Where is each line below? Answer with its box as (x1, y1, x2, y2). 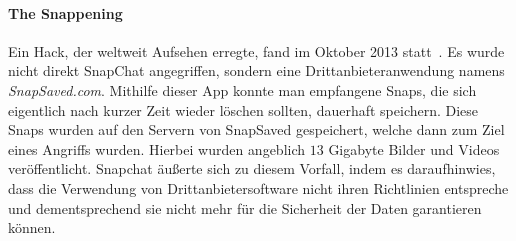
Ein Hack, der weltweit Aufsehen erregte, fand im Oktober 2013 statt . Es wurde (8, 40, 505, 61)
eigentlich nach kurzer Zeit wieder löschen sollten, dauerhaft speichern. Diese (8, 99, 479, 120)
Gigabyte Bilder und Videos (328, 138, 500, 159)
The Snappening (8, 2, 123, 23)
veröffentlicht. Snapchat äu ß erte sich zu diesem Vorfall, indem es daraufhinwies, (8, 158, 496, 179)
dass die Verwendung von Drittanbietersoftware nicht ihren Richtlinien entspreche (8, 177, 509, 198)
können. (8, 217, 56, 238)
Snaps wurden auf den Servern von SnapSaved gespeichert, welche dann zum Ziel (8, 119, 505, 140)
